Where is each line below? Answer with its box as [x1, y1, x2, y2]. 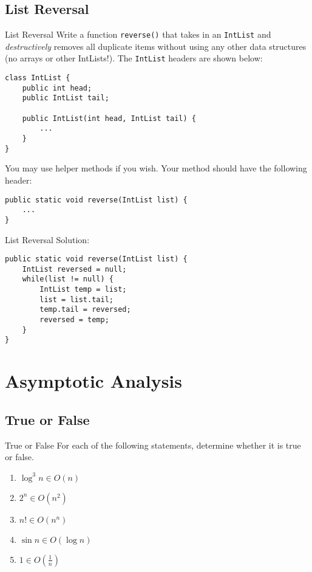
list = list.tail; [39, 295, 114, 304]
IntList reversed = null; [22, 264, 127, 274]
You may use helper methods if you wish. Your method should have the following [5, 162, 307, 174]
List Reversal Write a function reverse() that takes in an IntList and [5, 28, 271, 41]
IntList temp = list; [39, 285, 127, 294]
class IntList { [5, 74, 70, 83]
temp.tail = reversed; [39, 305, 131, 314]
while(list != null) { [22, 275, 114, 284]
